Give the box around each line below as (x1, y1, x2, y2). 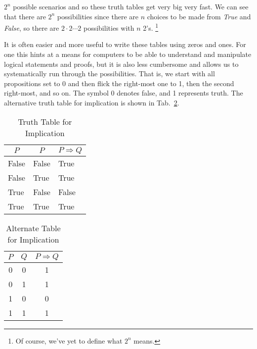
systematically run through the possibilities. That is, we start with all (4, 68, 215, 79)
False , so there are (4, 22, 59, 33)
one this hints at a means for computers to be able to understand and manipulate (4, 49, 252, 59)
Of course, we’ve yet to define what (15, 335, 123, 346)
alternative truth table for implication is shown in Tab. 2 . (4, 98, 179, 107)
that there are (4, 11, 46, 21)
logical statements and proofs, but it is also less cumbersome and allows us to (4, 58, 239, 69)
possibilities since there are (57, 11, 138, 21)
